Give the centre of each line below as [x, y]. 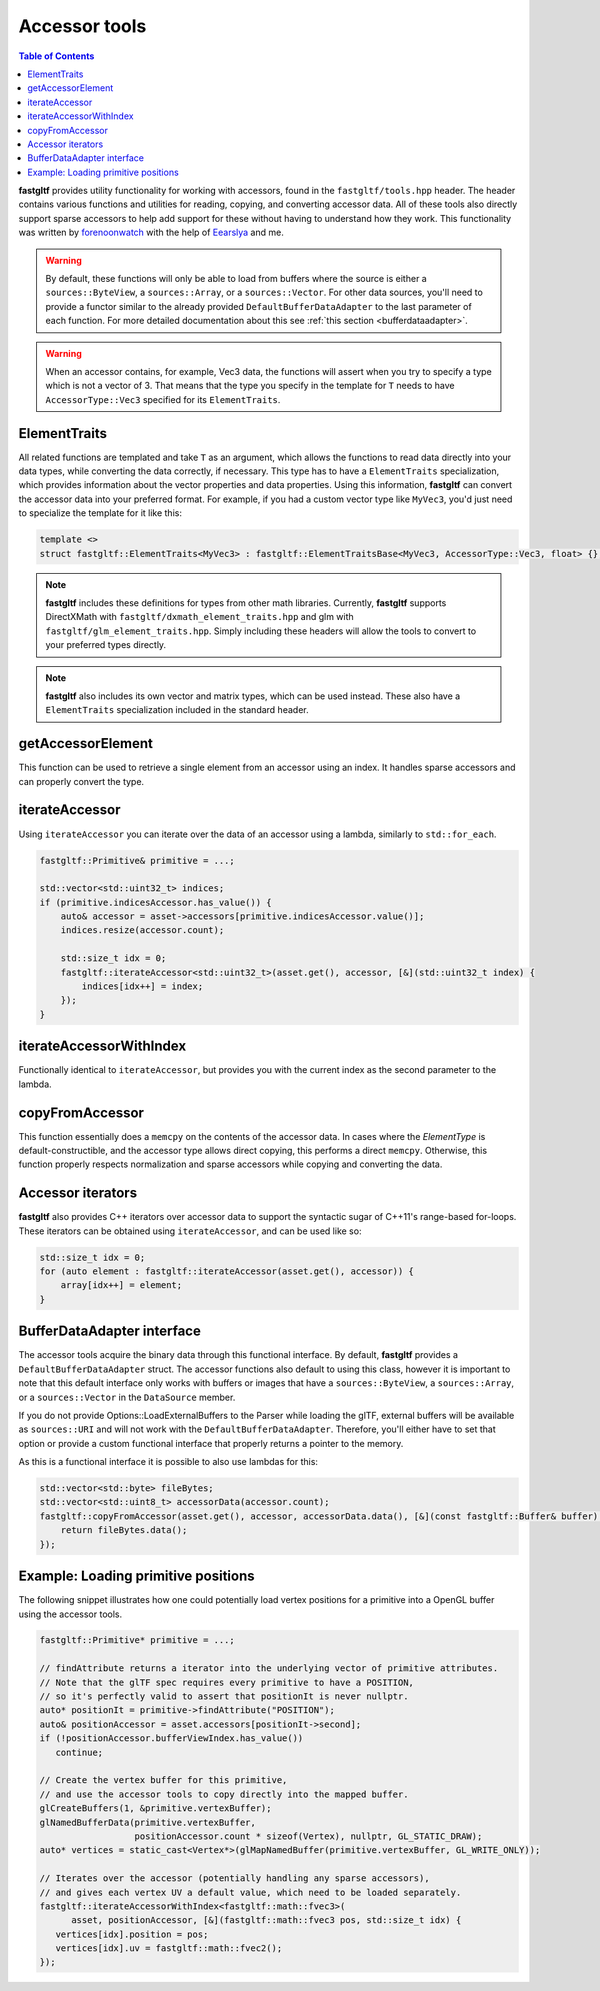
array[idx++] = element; [121, 1285]
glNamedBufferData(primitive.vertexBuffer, [148, 1822]
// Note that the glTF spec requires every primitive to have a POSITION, [227, 1682]
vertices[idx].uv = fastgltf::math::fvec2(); [169, 1948]
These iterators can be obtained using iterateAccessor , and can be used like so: [190, 1231]
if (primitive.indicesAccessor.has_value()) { [155, 902]
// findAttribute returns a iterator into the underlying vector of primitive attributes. [269, 1668]
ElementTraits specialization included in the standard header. [177, 710]
